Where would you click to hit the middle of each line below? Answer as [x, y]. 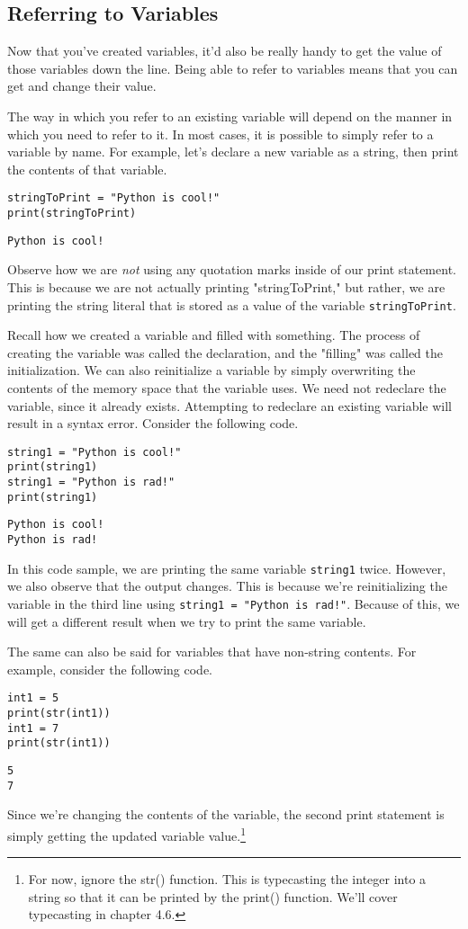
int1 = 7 [33, 728]
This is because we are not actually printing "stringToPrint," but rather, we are [226, 286]
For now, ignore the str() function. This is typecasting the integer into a [227, 879]
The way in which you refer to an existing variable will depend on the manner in [230, 116]
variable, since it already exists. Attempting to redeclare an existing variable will [229, 405]
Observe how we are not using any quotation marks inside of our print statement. [232, 269]
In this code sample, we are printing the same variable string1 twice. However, [227, 568]
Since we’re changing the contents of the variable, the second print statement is [226, 814]
